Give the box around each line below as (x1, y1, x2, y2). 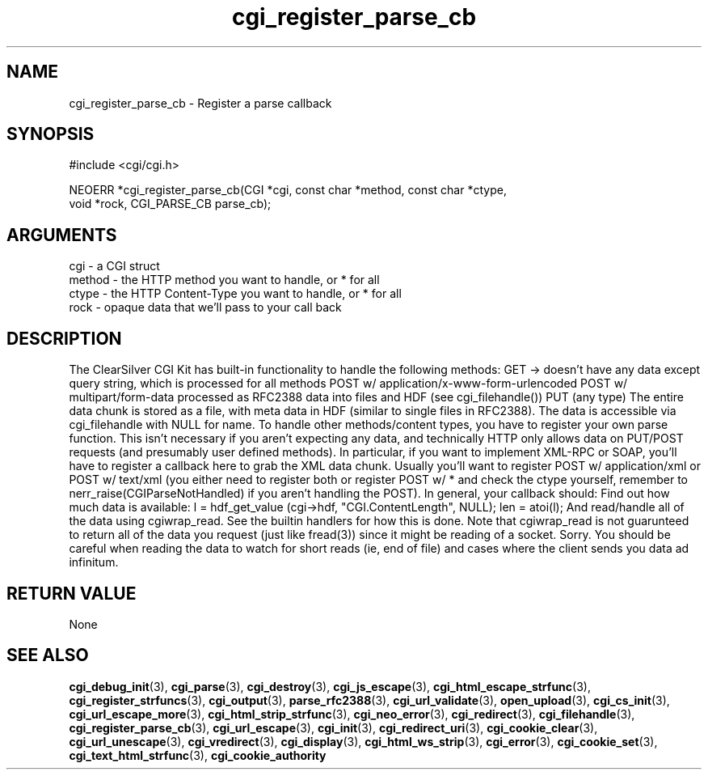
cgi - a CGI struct (69, 259, 160, 274)
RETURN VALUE (6, 583, 137, 604)
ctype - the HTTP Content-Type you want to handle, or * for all (69, 286, 402, 301)
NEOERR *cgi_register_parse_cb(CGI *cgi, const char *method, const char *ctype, (69, 183, 507, 197)
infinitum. (69, 555, 119, 570)
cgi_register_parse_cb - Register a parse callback (69, 95, 332, 110)
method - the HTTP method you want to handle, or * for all (69, 273, 380, 287)
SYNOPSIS (6, 124, 95, 145)
